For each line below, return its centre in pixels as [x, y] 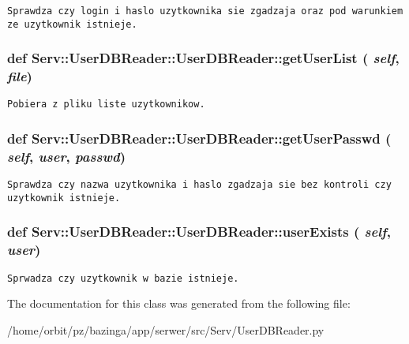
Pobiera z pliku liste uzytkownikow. [106, 105]
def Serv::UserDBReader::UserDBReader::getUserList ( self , [203, 58]
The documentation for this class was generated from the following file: [179, 303]
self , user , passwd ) [66, 156]
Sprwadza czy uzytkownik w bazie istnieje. [123, 278]
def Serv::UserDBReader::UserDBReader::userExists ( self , [199, 232]
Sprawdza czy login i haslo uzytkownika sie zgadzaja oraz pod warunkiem [205, 11]
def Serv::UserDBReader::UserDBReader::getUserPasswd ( [199, 138]
